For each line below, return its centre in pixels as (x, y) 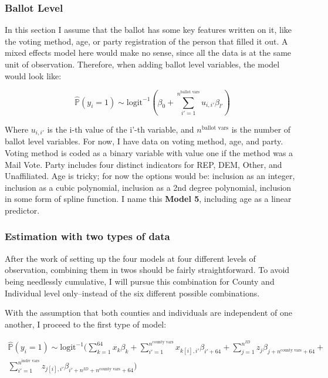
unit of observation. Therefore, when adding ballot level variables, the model (142, 64)
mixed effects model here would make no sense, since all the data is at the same (148, 53)
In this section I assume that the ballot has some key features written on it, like (148, 30)
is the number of (261, 129)
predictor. (22, 210)
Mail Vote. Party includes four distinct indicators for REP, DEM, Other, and (143, 164)
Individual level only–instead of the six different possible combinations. (132, 293)
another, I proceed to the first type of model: (86, 324)
